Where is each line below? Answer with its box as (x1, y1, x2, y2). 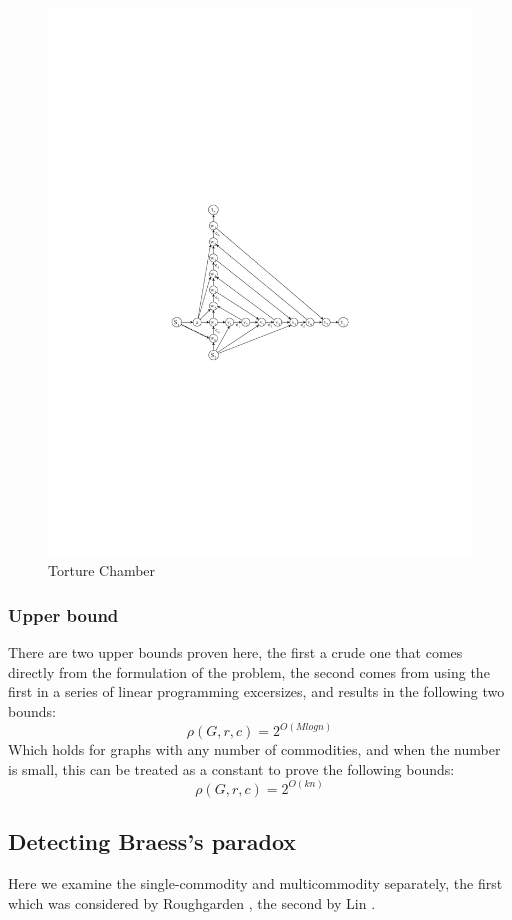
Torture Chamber (48, 560, 156, 581)
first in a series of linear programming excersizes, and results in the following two (8, 681, 505, 702)
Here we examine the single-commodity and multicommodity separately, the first (8, 872, 503, 893)
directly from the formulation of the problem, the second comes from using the (8, 661, 490, 682)
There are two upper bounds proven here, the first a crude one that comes (8, 642, 463, 663)
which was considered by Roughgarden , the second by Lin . (8, 892, 376, 913)
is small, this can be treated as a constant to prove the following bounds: (8, 758, 455, 779)
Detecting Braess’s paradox (8, 826, 297, 857)
